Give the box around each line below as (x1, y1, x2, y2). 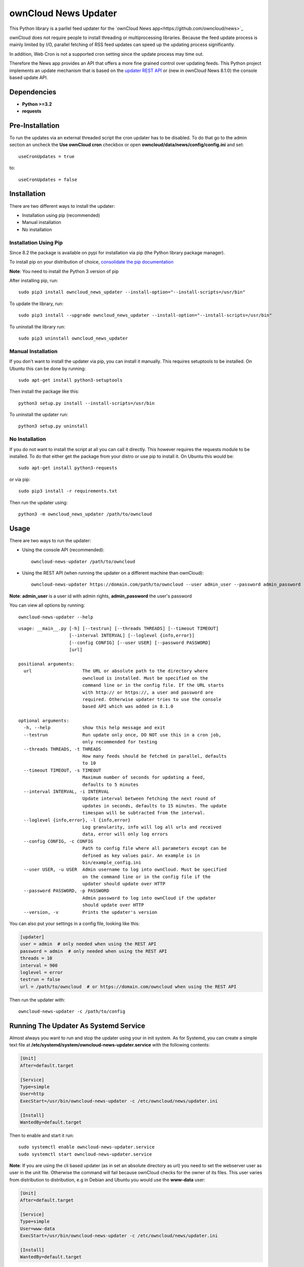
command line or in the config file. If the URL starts (82, 682, 224, 688)
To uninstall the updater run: (9, 412, 68, 418)
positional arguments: (18, 661, 75, 666)
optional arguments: (18, 718, 69, 724)
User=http (20, 1091, 45, 1097)
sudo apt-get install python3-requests (18, 465, 118, 471)
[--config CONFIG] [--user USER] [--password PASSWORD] (69, 640, 211, 646)
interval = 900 (20, 962, 58, 968)
